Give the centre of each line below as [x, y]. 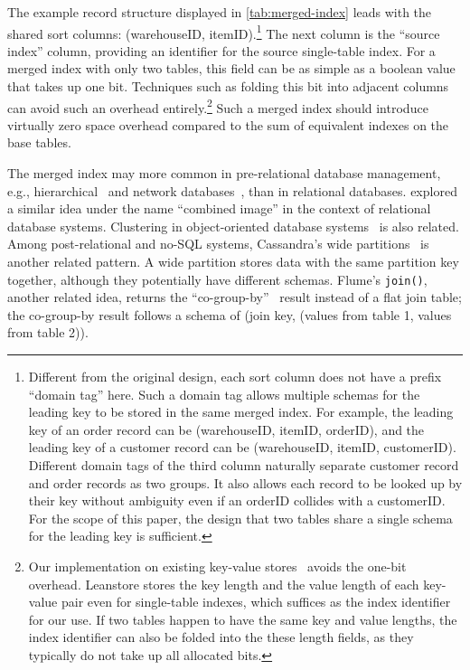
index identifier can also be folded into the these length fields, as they [221, 637]
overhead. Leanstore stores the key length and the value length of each [224, 584]
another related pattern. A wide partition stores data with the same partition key [233, 262]
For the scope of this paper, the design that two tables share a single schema [240, 518]
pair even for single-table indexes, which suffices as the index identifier [256, 602]
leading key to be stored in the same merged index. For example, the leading [241, 412]
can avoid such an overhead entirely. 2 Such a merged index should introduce [218, 106]
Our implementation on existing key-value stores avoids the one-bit [217, 566]
